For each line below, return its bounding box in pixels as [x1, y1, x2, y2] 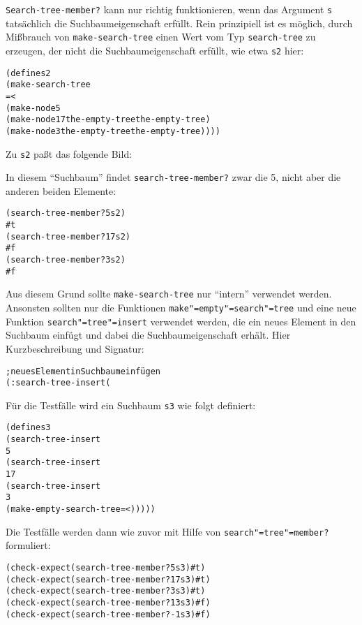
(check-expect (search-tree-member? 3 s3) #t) [6, 586, 206, 596]
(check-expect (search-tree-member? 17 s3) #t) [6, 574, 211, 584]
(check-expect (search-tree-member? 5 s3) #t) [6, 562, 206, 573]
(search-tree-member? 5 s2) [6, 208, 126, 219]
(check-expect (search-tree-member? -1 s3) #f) [6, 609, 211, 619]
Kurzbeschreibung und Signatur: [6, 341, 144, 355]
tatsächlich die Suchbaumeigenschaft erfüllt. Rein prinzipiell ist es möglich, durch [6, 15, 353, 30]
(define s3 [6, 422, 51, 433]
